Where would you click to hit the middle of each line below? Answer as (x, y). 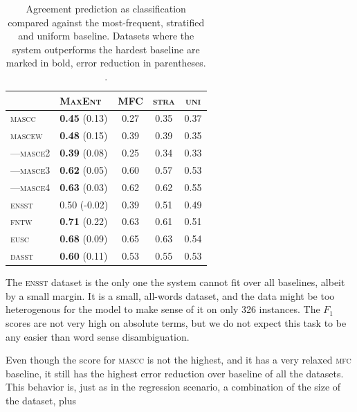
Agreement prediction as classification (106, 8)
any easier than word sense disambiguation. (98, 336)
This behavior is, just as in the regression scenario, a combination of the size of (173, 387)
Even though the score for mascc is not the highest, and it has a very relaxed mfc (178, 360)
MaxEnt (81, 100)
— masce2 (30, 153)
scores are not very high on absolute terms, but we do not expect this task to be (176, 323)
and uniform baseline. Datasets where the (106, 36)
